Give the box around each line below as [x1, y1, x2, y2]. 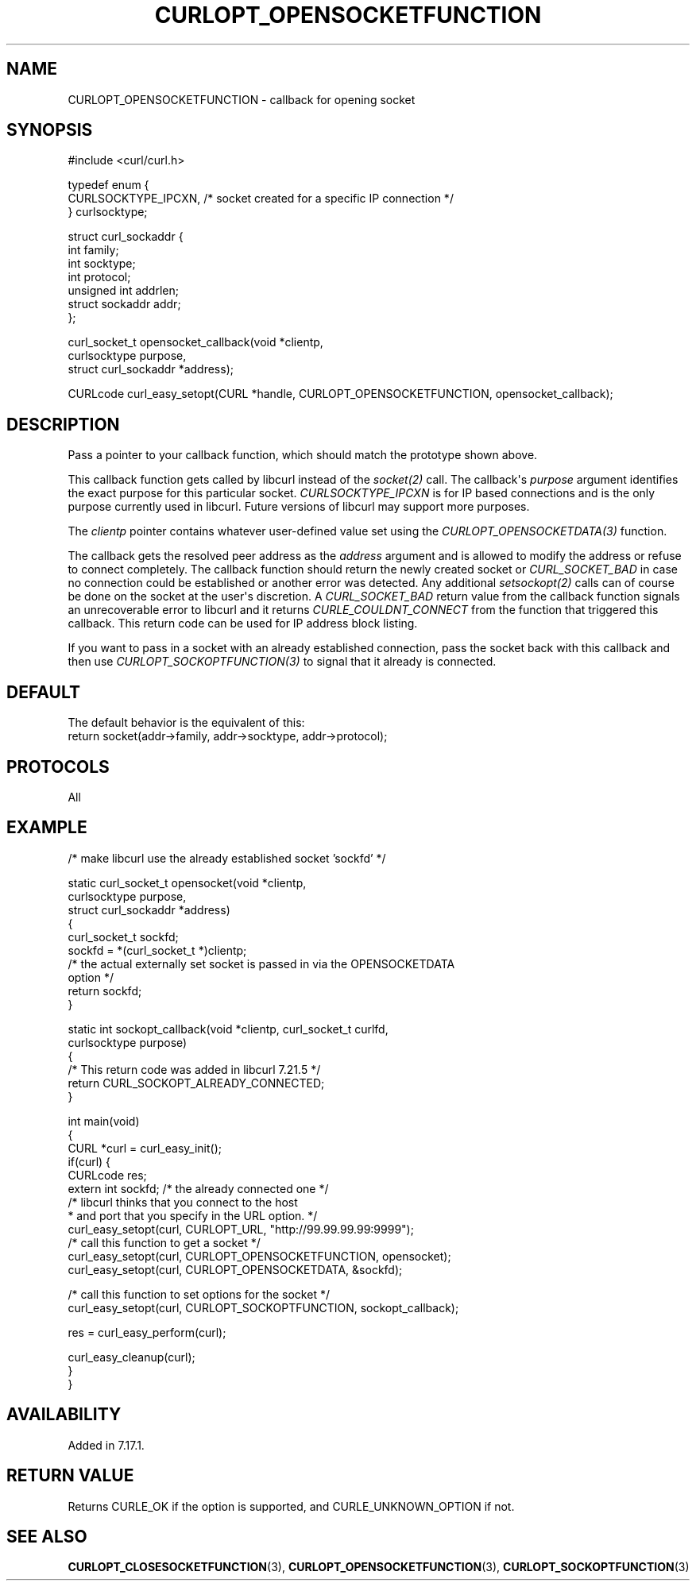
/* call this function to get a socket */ [68, 1235, 261, 1249]
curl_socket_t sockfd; [68, 929, 179, 944]
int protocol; [68, 270, 131, 284]
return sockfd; [68, 983, 142, 998]
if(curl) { [68, 1154, 111, 1168]
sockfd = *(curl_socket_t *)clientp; [68, 943, 247, 957]
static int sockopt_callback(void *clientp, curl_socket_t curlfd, [68, 1021, 389, 1036]
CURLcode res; [68, 1168, 147, 1182]
